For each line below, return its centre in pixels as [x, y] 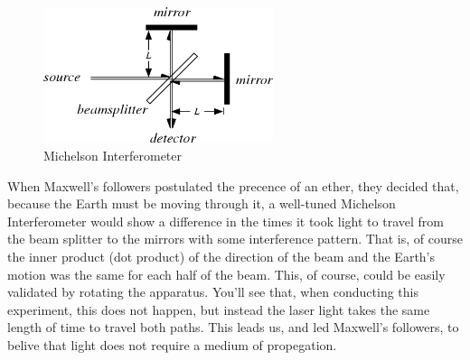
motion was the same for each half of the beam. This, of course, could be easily [226, 274]
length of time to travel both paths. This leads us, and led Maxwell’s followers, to [233, 327]
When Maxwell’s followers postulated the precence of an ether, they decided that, [233, 185]
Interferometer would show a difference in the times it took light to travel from [226, 221]
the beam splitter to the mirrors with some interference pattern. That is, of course [235, 239]
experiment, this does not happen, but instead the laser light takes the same [219, 309]
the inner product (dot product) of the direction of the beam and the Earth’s [221, 257]
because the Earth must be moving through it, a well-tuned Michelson [202, 203]
